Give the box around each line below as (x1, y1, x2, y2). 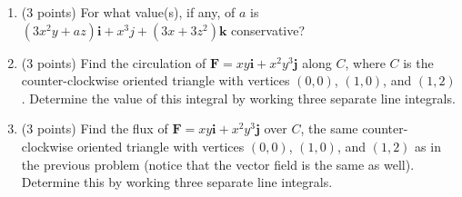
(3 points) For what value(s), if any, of (21, 3, 236, 21)
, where (345, 53, 386, 72)
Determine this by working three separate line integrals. (21, 172, 333, 192)
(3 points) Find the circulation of (21, 53, 206, 72)
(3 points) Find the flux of (21, 119, 168, 138)
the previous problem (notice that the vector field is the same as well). (21, 154, 415, 173)
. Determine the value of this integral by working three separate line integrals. (21, 88, 456, 107)
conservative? (231, 20, 306, 39)
